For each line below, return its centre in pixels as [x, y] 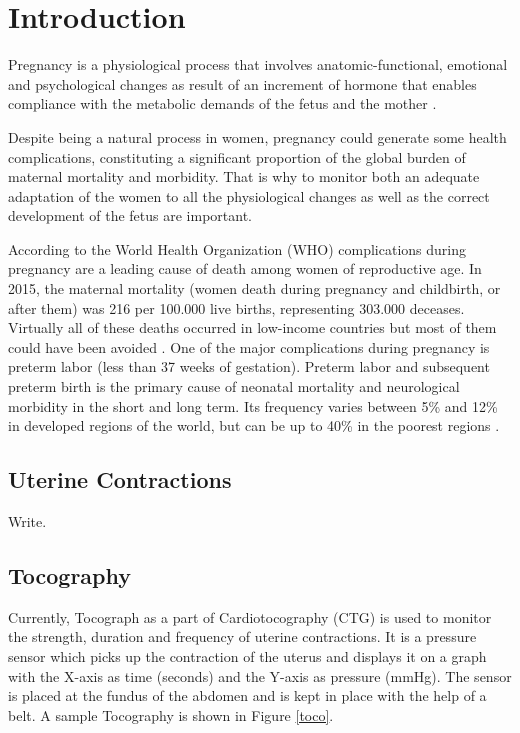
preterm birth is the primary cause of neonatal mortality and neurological [234, 386]
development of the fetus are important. [130, 215]
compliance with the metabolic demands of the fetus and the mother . [222, 103]
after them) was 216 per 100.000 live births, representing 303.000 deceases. [236, 307]
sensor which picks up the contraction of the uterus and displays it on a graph [247, 656]
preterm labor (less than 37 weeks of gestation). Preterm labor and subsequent [249, 366]
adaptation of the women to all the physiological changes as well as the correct [249, 195]
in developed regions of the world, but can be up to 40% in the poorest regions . [254, 425]
